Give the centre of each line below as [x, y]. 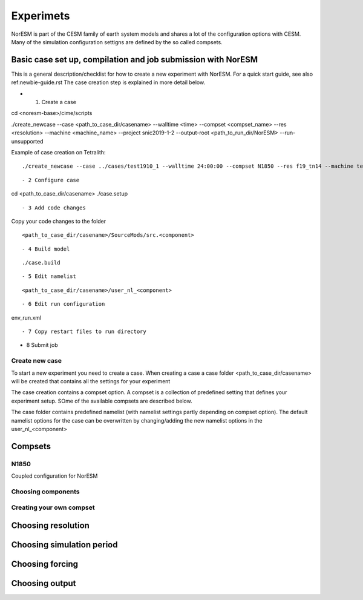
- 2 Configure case [51, 180]
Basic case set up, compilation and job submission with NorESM [135, 60]
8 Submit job [42, 345]
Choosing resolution [51, 526]
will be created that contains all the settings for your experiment [91, 381]
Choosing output [44, 583]
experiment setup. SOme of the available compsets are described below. [102, 401]
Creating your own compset [53, 507]
